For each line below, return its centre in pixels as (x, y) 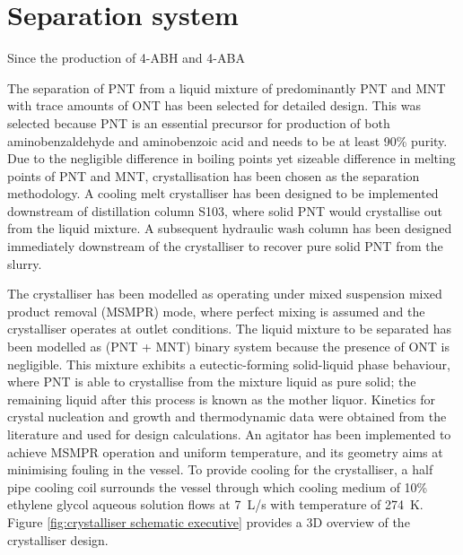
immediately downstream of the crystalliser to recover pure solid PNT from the (225, 246)
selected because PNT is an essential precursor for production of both (199, 122)
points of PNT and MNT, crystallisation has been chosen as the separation (214, 175)
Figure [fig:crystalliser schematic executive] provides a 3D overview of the (209, 521)
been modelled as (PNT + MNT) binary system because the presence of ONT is (229, 347)
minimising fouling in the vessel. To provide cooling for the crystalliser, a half (220, 469)
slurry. (25, 263)
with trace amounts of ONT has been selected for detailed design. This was (214, 105)
